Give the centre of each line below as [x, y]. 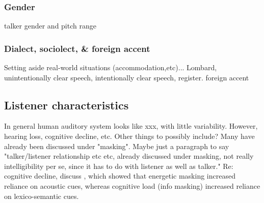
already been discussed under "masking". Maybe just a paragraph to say [117, 146]
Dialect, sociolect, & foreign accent [77, 48]
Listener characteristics [67, 105]
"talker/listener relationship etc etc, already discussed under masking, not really [129, 156]
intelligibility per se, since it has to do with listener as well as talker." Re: [119, 166]
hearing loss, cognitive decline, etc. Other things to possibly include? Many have [129, 136]
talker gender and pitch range [50, 26]
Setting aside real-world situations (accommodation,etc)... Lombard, [111, 67]
